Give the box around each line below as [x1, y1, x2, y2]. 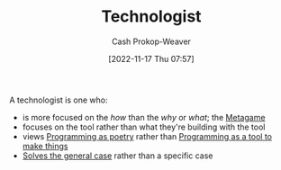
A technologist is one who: [9, 94, 108, 105]
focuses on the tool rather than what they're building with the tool [22, 121, 266, 132]
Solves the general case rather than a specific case [22, 150, 213, 161]
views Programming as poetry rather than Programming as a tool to [22, 130, 273, 141]
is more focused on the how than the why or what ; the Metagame [22, 112, 266, 122]
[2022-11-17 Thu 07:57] [107, 53, 195, 64]
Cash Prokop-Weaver [111, 36, 192, 47]
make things [22, 140, 68, 151]
